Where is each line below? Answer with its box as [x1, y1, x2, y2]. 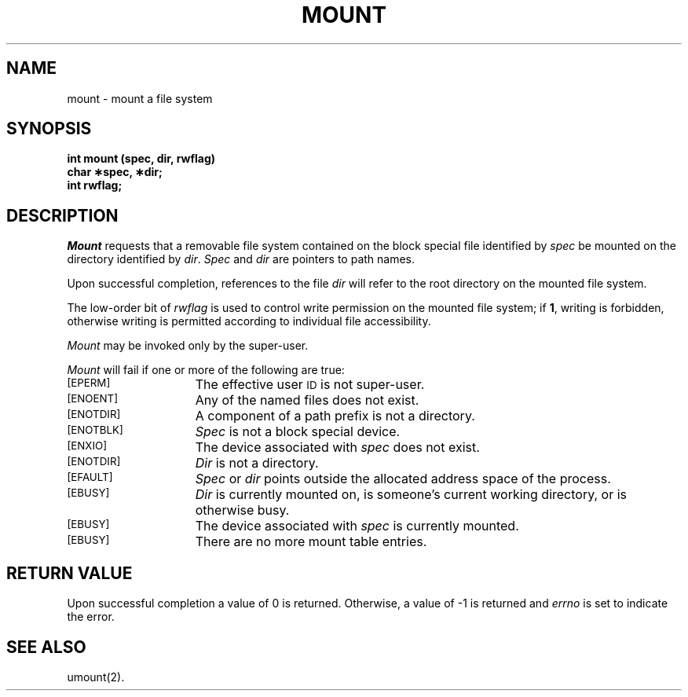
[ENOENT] [67, 392, 119, 405]
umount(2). [67, 669, 125, 684]
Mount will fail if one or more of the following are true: [67, 363, 345, 377]
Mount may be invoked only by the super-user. [67, 339, 309, 353]
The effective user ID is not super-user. [195, 376, 425, 393]
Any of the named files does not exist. [195, 392, 419, 409]
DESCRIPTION [6, 205, 119, 226]
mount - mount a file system [67, 91, 213, 105]
